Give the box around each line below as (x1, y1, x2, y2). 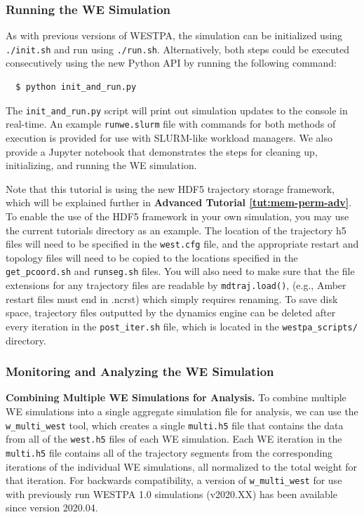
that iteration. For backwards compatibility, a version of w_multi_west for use (6, 473, 342, 488)
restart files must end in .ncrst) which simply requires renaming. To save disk (6, 291, 338, 306)
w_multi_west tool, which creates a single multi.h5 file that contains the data (6, 417, 344, 432)
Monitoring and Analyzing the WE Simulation (6, 363, 274, 380)
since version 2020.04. (6, 500, 98, 515)
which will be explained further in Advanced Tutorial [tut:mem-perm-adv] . (6, 195, 352, 210)
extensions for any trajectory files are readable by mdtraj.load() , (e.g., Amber (6, 278, 346, 293)
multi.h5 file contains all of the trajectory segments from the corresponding (6, 445, 333, 459)
